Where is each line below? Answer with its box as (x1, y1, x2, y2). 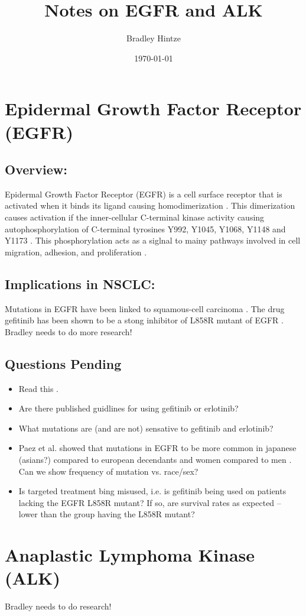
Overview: (5, 160, 67, 179)
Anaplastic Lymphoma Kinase (5, 543, 255, 567)
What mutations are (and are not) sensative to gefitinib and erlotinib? (18, 422, 274, 434)
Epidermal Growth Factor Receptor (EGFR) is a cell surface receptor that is (5, 187, 282, 200)
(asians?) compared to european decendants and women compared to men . (18, 453, 292, 466)
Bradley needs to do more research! (5, 325, 132, 338)
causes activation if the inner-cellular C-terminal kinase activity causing (5, 211, 265, 223)
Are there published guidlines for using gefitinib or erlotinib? (18, 402, 239, 414)
